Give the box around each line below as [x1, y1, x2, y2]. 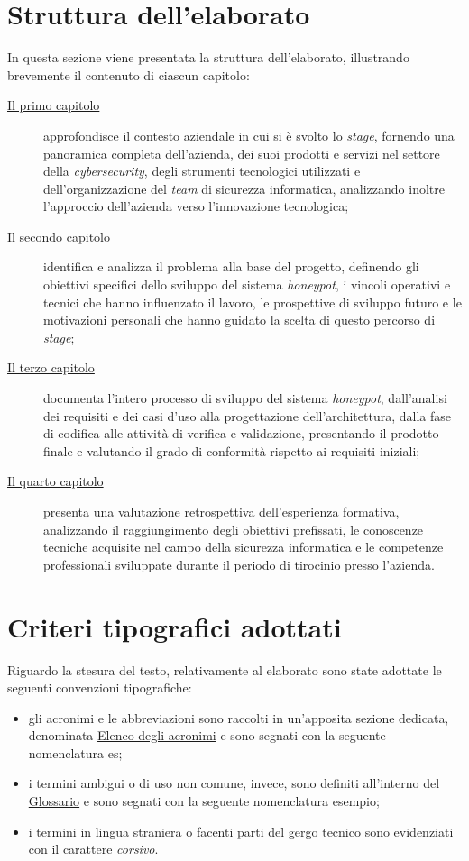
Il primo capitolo [7, 96, 100, 114]
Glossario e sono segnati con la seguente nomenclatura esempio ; [28, 792, 380, 811]
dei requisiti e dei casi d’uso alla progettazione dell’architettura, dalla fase [43, 406, 451, 425]
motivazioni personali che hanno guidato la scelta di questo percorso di [43, 310, 436, 329]
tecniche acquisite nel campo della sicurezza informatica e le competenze [43, 537, 444, 556]
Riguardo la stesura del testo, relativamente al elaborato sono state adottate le [7, 660, 442, 679]
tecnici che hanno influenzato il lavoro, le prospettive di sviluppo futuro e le [43, 292, 462, 311]
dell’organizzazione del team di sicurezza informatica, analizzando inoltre [43, 179, 445, 197]
